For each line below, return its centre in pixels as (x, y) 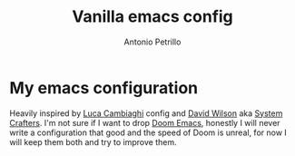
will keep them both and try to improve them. (93, 141)
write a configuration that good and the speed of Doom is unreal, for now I (148, 132)
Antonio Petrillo (152, 42)
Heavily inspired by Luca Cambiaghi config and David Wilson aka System (146, 113)
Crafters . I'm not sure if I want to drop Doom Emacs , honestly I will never (145, 122)
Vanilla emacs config (152, 17)
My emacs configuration (104, 88)
